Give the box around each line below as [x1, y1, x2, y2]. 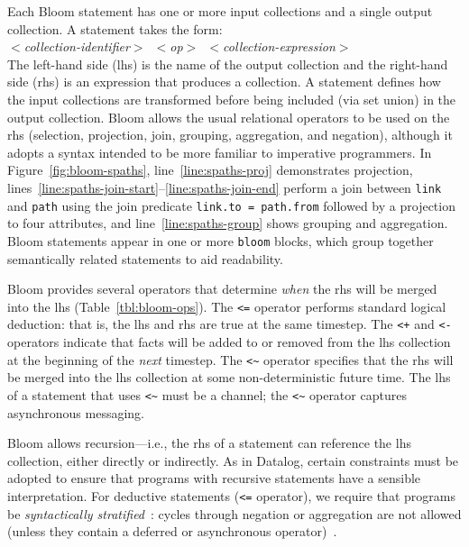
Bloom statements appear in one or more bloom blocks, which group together [7, 231, 434, 250]
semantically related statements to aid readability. [7, 249, 283, 268]
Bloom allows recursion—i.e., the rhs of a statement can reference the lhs [7, 433, 411, 452]
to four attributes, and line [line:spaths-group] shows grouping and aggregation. [7, 214, 448, 232]
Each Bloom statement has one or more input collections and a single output [7, 2, 433, 20]
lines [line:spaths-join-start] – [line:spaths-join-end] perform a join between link [7, 178, 442, 196]
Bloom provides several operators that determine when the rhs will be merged [7, 279, 437, 298]
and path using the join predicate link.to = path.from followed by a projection [7, 196, 455, 214]
